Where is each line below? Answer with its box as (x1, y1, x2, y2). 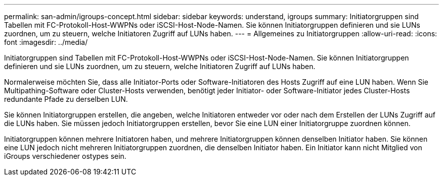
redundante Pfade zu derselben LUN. (4, 95, 128, 103)
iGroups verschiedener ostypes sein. (4, 152, 126, 160)
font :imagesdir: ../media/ (4, 38, 88, 46)
